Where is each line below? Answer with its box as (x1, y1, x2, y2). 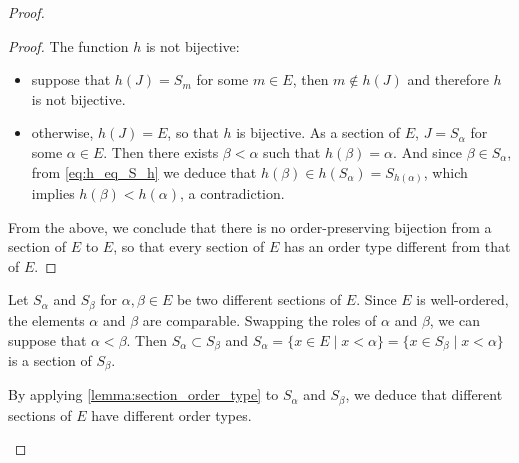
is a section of (8, 349, 92, 370)
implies (31, 183, 75, 204)
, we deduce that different (345, 384, 503, 405)
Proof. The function (8, 35, 129, 56)
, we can (429, 309, 480, 330)
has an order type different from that (283, 236, 511, 257)
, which (423, 161, 468, 182)
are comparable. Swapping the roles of (142, 309, 377, 330)
